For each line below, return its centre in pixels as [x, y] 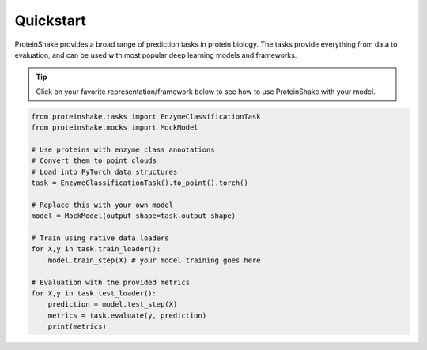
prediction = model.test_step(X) [113, 305]
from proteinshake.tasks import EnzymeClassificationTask [146, 116]
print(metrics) [77, 327]
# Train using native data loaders [100, 238]
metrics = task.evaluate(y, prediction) [127, 315]
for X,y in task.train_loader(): [96, 249]
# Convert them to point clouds [94, 161]
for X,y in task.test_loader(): [94, 293]
